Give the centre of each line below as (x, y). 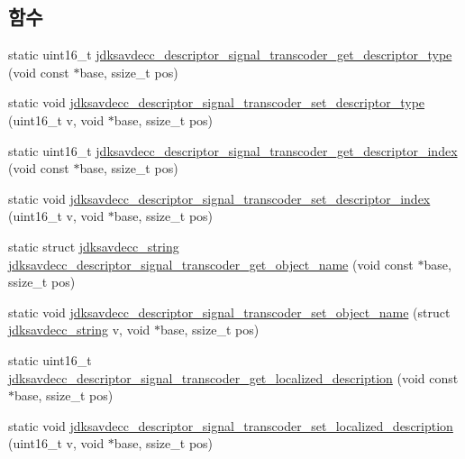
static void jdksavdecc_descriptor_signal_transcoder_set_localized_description (231, 425)
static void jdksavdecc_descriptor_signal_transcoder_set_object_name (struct (229, 312)
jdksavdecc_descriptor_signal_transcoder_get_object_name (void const (211, 264)
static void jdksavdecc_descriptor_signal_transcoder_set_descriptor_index (219, 198)
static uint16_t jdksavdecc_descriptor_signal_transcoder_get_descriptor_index (233, 150)
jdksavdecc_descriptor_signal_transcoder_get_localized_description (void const (233, 377)
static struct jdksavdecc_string (94, 246)
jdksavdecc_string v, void (79, 330)
